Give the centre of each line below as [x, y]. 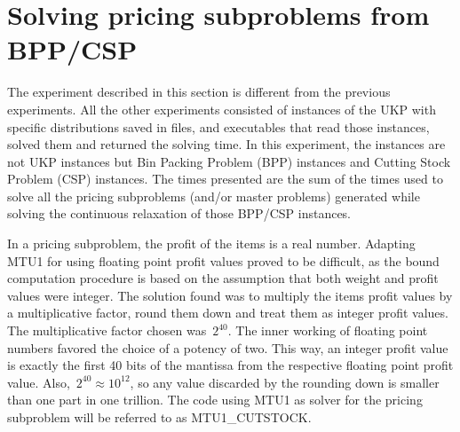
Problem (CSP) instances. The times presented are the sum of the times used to [225, 179]
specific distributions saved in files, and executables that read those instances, [218, 126]
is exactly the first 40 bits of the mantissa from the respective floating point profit [230, 365]
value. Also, [39, 382]
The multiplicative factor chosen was [107, 330]
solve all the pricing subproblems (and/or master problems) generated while [214, 196]
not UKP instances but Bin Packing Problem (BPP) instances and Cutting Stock [229, 161]
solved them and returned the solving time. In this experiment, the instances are [226, 144]
